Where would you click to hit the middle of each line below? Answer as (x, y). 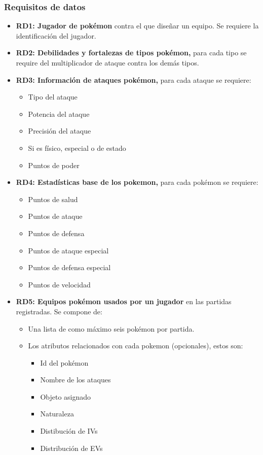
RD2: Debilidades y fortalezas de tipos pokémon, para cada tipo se (131, 53)
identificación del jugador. (56, 35)
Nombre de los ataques (76, 380)
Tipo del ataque (53, 97)
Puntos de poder (54, 165)
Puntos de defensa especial (69, 267)
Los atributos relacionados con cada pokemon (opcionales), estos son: (136, 346)
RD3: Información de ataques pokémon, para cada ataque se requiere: (134, 79)
